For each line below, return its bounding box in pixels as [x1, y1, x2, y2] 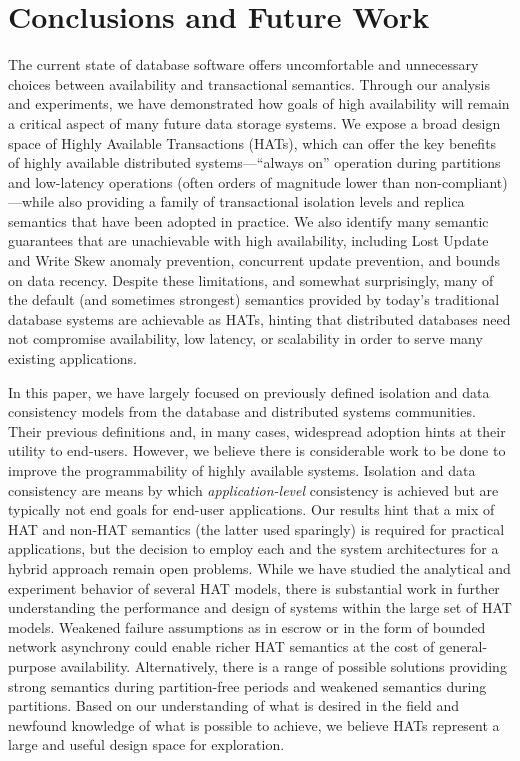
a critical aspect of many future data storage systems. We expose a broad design [8, 112, 501, 133]
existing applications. [8, 348, 137, 369]
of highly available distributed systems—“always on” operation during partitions [8, 152, 501, 173]
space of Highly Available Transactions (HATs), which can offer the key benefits [8, 132, 497, 153]
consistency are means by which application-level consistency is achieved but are [8, 479, 499, 500]
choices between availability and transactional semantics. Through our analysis [8, 73, 491, 94]
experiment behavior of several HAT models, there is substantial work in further [8, 577, 500, 598]
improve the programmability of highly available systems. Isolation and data [8, 460, 476, 480]
